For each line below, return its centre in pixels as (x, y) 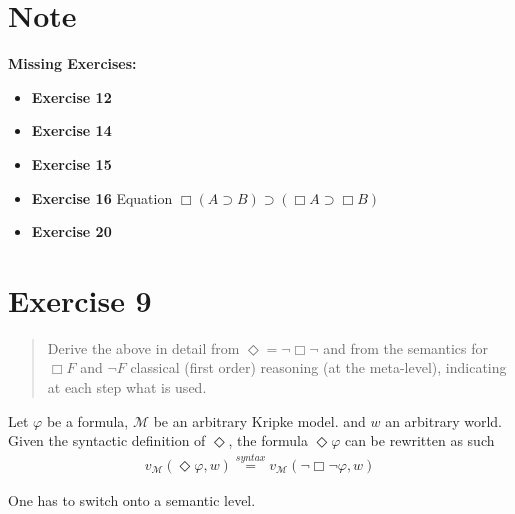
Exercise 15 (71, 163)
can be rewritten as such (419, 440)
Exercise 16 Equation (102, 197)
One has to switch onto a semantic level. (132, 500)
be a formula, (87, 420)
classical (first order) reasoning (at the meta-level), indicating (318, 367)
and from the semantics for (405, 347)
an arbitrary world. (444, 420)
